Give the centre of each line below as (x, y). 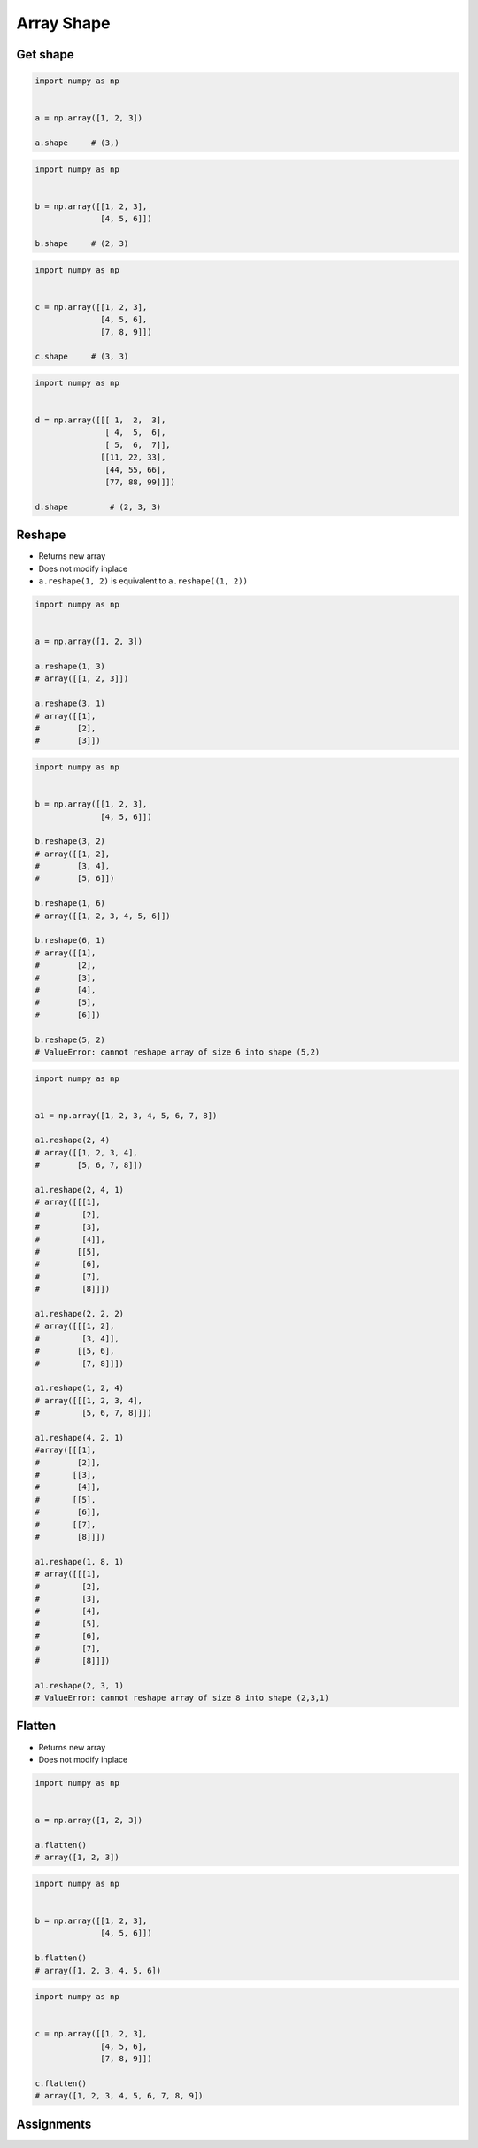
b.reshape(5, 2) (70, 1039)
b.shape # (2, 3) (82, 244)
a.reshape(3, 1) (70, 703)
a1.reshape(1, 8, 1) (79, 1561)
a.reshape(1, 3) (70, 667)
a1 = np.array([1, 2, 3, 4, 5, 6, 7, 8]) (126, 1115)
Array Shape (63, 23)
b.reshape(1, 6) (70, 904)
